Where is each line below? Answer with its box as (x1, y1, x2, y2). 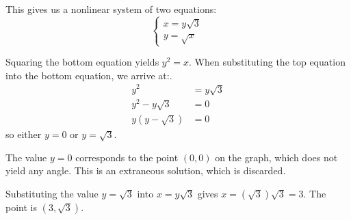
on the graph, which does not (215, 150, 338, 164)
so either (5, 127, 42, 141)
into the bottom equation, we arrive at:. (5, 68, 172, 82)
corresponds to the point (75, 150, 179, 164)
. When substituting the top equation (189, 55, 346, 69)
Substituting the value (5, 187, 99, 200)
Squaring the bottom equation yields (5, 55, 159, 69)
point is (5, 200, 37, 214)
